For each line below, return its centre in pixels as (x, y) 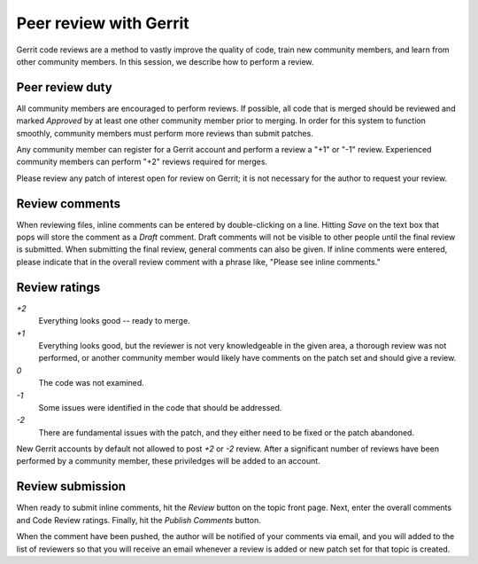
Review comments (69, 204)
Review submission (71, 486)
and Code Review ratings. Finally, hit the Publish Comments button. (139, 520)
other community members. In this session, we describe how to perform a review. (165, 61)
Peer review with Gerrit (103, 23)
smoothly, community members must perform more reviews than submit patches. (165, 133)
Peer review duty (64, 87)
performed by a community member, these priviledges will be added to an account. (168, 461)
